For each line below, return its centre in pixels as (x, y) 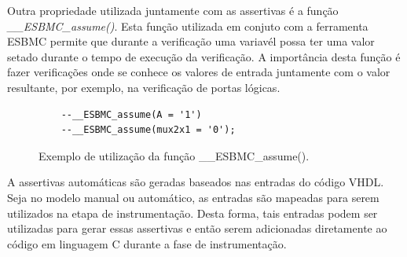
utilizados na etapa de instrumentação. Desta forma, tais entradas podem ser (192, 213)
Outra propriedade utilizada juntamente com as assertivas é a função (173, 10)
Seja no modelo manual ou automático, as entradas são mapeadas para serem (193, 197)
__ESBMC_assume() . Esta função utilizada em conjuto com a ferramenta (188, 26)
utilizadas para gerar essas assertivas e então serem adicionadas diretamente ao (197, 228)
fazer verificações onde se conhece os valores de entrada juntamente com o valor (199, 72)
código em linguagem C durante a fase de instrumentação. (147, 243)
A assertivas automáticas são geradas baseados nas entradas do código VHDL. (196, 182)
